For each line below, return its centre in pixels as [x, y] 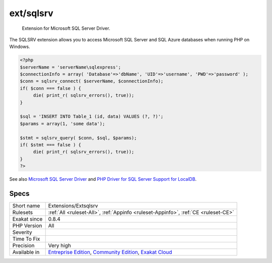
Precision [23, 246]
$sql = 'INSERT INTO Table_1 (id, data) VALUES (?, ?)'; [92, 117]
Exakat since [27, 219]
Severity [22, 232]
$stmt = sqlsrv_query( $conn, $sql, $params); [78, 138]
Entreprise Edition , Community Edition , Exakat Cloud [110, 252]
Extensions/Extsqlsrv [73, 206]
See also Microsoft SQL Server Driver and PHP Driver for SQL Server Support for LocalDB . [103, 179]
